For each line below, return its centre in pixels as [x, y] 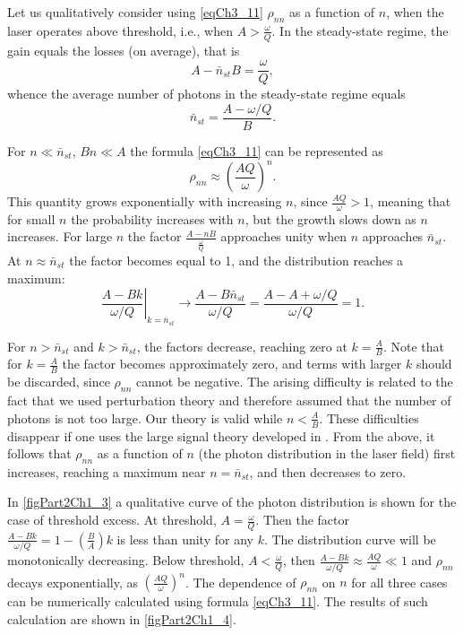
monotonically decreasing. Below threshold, [126, 560]
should [434, 364]
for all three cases [399, 582]
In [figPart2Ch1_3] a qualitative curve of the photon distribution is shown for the [232, 502]
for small [31, 218]
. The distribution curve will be [350, 539]
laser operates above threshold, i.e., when [120, 30]
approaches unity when [284, 236]
